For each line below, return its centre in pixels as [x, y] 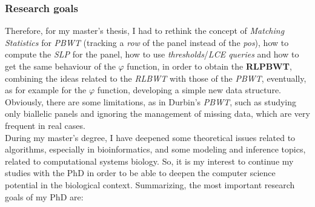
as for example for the [46, 90]
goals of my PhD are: [44, 196]
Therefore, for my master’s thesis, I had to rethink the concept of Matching [145, 31]
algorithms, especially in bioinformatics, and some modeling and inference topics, [155, 149]
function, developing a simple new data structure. [189, 90]
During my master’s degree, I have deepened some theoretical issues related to [150, 137]
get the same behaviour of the [60, 66]
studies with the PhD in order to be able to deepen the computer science [140, 173]
